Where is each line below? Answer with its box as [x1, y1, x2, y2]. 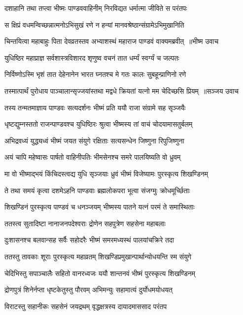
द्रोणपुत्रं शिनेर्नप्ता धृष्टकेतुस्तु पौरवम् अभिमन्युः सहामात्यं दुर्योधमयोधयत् [4, 284, 173, 295]
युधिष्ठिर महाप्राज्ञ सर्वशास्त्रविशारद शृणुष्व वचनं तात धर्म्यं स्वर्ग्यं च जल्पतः [4, 52, 179, 63]
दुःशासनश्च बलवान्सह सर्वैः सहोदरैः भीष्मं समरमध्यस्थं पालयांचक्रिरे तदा [4, 235, 174, 245]
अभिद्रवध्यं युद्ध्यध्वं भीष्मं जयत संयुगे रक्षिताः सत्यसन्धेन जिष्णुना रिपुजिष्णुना [4, 135, 184, 145]
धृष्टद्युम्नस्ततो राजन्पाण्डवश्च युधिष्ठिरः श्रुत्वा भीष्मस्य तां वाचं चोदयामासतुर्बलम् [4, 119, 193, 129]
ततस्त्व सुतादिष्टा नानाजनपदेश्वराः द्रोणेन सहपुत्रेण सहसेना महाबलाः [4, 218, 166, 228]
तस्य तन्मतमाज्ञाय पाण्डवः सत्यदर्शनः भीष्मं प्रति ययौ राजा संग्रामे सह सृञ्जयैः [4, 102, 186, 112]
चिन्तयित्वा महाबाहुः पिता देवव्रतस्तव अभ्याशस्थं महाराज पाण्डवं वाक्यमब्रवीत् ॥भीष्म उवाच [4, 36, 219, 46]
